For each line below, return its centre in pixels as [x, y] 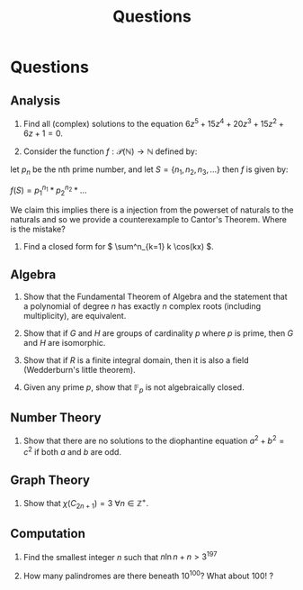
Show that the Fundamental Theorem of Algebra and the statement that [155, 296]
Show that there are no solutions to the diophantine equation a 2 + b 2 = [154, 440]
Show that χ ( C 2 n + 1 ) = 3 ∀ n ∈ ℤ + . [86, 504]
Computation [48, 534]
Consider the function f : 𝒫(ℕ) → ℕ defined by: [110, 151]
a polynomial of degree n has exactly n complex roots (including [142, 306]
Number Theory [56, 418]
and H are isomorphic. [64, 342]
